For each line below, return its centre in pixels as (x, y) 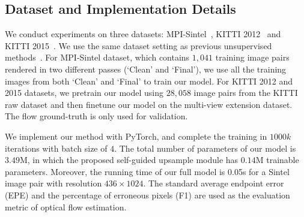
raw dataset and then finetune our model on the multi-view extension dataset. (149, 104)
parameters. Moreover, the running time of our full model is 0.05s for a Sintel (147, 171)
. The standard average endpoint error (214, 183)
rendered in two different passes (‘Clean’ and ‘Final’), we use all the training (146, 69)
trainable (283, 160)
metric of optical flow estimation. (66, 207)
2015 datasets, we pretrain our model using (84, 93)
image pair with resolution (53, 183)
